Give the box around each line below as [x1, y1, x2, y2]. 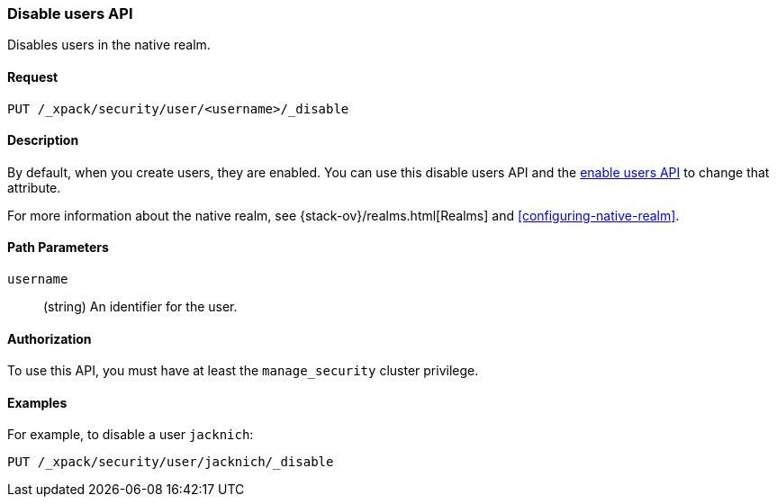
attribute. [7, 179, 61, 195]
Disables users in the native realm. [7, 37, 211, 53]
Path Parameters [7, 239, 109, 256]
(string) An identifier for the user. [43, 299, 238, 315]
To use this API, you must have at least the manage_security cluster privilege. [7, 363, 479, 379]
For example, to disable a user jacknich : [7, 427, 254, 443]
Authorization [7, 330, 92, 346]
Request [7, 68, 59, 85]
